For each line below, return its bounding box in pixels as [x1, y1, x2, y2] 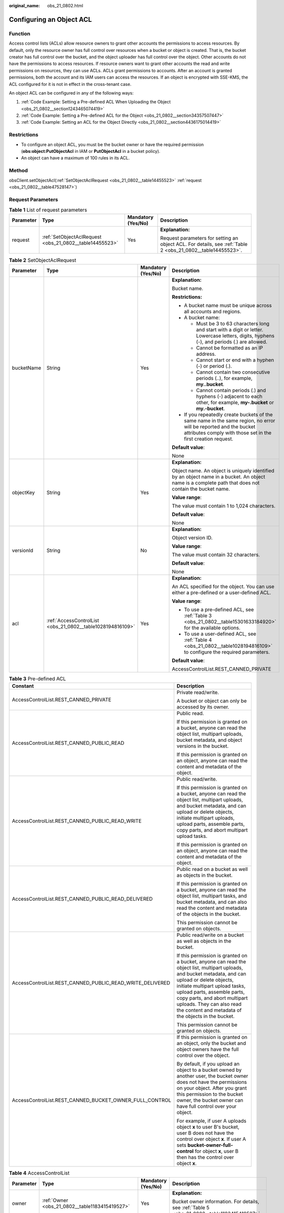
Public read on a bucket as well [176, 866, 248, 873]
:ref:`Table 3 [184, 612, 212, 619]
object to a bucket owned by [176, 1066, 242, 1073]
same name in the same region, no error [184, 417, 276, 424]
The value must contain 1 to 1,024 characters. [172, 502, 276, 509]
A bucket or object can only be [176, 698, 247, 705]
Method [9, 167, 28, 174]
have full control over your [176, 1103, 237, 1110]
